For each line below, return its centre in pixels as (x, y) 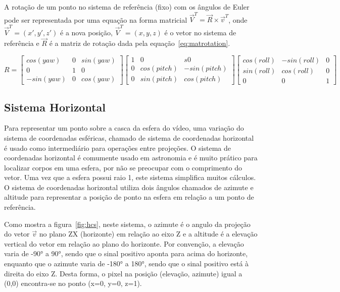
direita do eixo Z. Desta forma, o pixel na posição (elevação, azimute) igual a (123, 273)
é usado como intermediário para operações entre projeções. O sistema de (117, 148)
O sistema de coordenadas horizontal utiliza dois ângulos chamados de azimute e (129, 187)
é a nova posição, (86, 32)
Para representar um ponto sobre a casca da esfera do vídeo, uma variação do (124, 128)
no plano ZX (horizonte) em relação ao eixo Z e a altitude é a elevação (148, 234)
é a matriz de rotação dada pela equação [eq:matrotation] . (140, 43)
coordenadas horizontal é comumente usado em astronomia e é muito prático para (131, 158)
